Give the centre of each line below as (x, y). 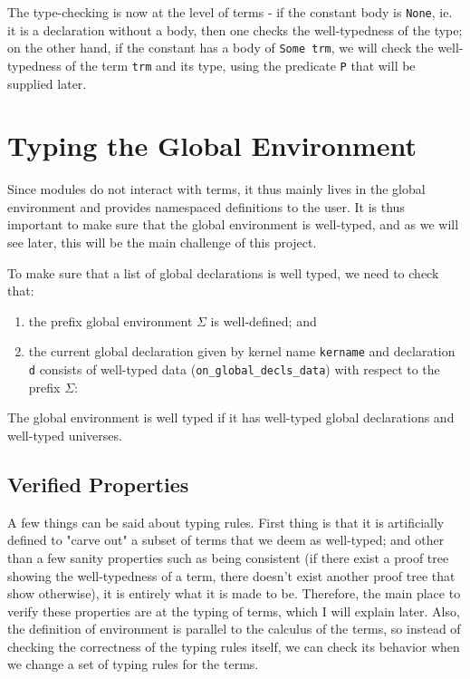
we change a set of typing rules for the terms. (133, 664)
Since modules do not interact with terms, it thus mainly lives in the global (216, 189)
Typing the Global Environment (212, 145)
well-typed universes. (65, 435)
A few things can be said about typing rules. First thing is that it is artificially (226, 522)
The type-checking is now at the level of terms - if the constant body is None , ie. (230, 12)
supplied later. (47, 83)
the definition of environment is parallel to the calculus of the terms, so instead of (234, 629)
